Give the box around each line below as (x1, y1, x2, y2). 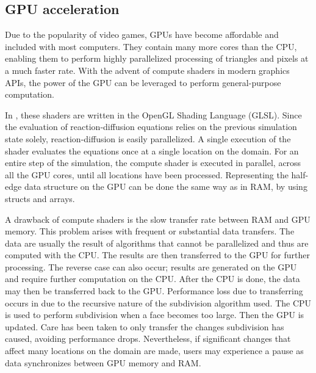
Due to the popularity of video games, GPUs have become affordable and (5, 28, 279, 41)
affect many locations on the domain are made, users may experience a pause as (5, 344, 304, 357)
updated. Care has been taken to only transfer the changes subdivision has (5, 320, 284, 333)
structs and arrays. (5, 192, 75, 205)
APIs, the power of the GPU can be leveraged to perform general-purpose (5, 76, 281, 89)
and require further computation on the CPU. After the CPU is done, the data (5, 272, 300, 285)
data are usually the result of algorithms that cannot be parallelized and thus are (5, 236, 309, 249)
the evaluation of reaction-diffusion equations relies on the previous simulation (5, 120, 297, 133)
